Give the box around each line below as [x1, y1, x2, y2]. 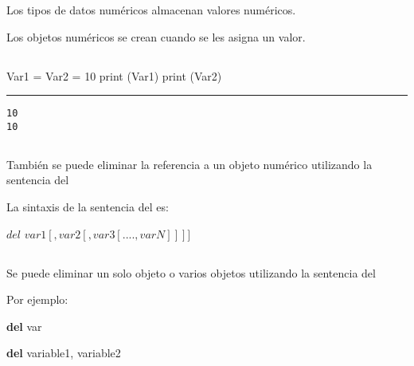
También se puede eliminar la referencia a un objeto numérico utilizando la [6, 155, 373, 172]
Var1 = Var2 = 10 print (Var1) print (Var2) [6, 67, 222, 84]
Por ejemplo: [6, 291, 68, 308]
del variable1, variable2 [6, 344, 121, 361]
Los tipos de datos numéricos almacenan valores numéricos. [6, 2, 296, 18]
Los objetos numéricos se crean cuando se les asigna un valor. [6, 28, 306, 45]
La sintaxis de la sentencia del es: [6, 199, 169, 215]
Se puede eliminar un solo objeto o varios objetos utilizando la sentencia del [6, 264, 376, 281]
